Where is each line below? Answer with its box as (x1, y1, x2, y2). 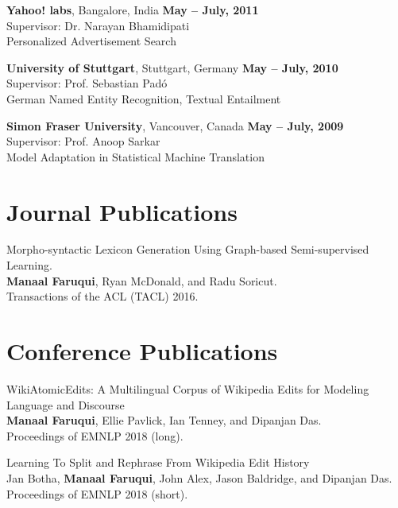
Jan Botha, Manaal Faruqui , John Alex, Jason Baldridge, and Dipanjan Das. (6, 469, 392, 486)
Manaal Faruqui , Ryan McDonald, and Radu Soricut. (6, 272, 277, 289)
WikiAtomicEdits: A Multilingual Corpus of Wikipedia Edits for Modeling (6, 380, 369, 397)
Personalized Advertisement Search (6, 33, 176, 49)
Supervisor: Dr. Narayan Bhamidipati (6, 17, 190, 33)
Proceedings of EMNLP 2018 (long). (6, 427, 184, 444)
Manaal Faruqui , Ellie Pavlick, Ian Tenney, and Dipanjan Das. (6, 412, 322, 429)
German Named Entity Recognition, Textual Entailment (6, 90, 281, 107)
